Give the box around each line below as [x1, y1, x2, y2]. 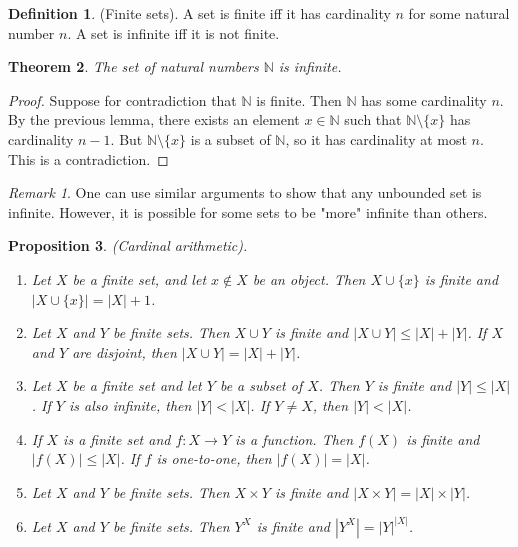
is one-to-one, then [156, 448, 272, 469]
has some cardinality [361, 89, 487, 110]
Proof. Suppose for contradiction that [8, 89, 237, 110]
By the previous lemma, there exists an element [8, 109, 300, 130]
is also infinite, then [68, 394, 192, 415]
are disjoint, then [72, 341, 177, 362]
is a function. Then [235, 428, 354, 449]
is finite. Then [256, 89, 342, 110]
